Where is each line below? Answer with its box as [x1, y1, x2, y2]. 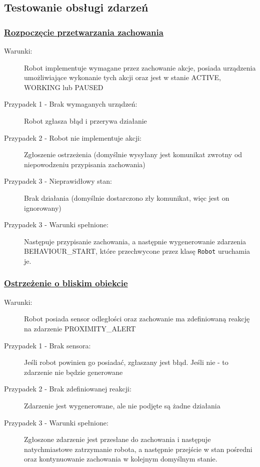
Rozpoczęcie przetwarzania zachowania [4, 26, 163, 38]
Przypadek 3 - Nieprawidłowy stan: [4, 176, 112, 186]
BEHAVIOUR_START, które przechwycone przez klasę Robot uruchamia [24, 246, 250, 256]
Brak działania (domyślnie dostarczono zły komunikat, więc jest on [24, 192, 229, 203]
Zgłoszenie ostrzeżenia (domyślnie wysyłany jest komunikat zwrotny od [24, 149, 242, 160]
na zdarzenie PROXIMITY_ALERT [24, 323, 136, 333]
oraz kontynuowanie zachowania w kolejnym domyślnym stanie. [24, 453, 217, 464]
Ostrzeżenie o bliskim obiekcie [4, 277, 128, 289]
